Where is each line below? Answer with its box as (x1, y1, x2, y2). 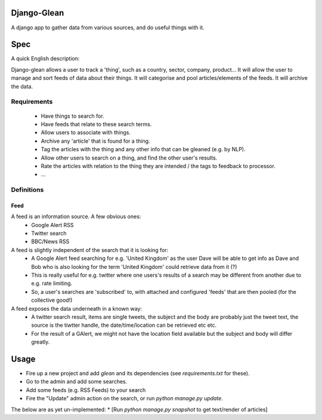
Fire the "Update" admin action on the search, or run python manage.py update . (26, 395, 224, 402)
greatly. (31, 338, 50, 346)
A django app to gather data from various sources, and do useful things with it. (11, 24, 205, 31)
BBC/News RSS (31, 238, 70, 245)
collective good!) (31, 296, 73, 304)
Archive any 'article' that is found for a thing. (41, 137, 150, 145)
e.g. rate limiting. (31, 280, 73, 287)
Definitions (11, 186, 44, 194)
